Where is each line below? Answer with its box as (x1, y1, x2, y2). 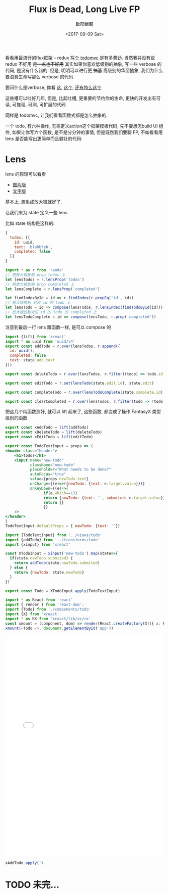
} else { (10, 565, 28, 570)
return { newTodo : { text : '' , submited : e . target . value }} (43, 495, 165, 500)
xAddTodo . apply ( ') (5, 860, 44, 865)
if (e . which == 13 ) (43, 490, 78, 496)
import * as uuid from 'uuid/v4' (5, 339, 75, 344)
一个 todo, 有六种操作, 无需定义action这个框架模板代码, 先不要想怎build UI (5, 123, 158, 129)
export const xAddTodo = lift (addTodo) (5, 425, 89, 430)
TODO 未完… (5, 879, 59, 890)
